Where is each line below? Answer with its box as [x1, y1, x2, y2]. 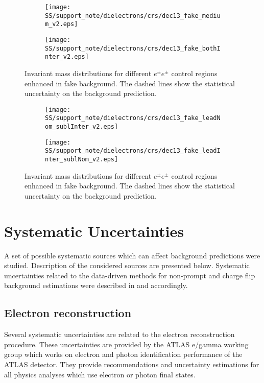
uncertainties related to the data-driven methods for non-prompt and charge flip [4, 270, 255, 280]
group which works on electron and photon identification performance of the [4, 349, 243, 360]
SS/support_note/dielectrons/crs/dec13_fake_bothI [45, 44, 221, 52]
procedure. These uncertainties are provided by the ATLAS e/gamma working [4, 339, 249, 349]
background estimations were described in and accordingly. [4, 280, 188, 291]
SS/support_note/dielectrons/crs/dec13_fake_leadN [45, 114, 221, 122]
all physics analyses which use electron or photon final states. [4, 369, 196, 379]
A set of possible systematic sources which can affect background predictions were [4, 250, 260, 260]
